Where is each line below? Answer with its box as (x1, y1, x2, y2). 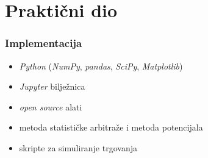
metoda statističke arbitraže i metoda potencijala (19, 121, 203, 134)
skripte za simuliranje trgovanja (19, 141, 137, 154)
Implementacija (5, 35, 82, 51)
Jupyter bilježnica (19, 80, 85, 93)
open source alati (19, 100, 82, 113)
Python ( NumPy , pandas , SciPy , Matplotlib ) (19, 59, 183, 72)
